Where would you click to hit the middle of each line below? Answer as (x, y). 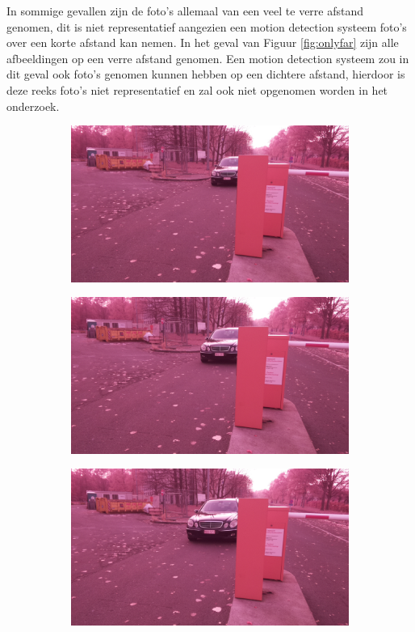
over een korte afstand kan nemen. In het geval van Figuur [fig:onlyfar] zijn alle (203, 42)
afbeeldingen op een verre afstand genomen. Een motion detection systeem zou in (208, 58)
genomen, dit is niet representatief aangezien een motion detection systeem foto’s (207, 26)
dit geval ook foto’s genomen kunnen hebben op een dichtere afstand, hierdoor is (206, 74)
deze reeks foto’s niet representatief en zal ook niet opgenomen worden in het (197, 89)
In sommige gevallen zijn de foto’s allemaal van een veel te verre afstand (185, 11)
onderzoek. (33, 106)
